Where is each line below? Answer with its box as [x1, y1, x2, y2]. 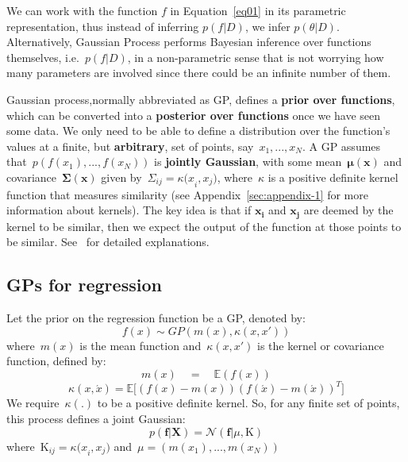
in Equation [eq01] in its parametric [170, 2, 346, 18]
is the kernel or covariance [257, 337, 384, 353]
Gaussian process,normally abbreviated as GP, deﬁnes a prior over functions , [6, 90, 395, 107]
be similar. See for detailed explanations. [6, 233, 210, 250]
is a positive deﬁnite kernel [268, 168, 398, 185]
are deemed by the [303, 202, 394, 218]
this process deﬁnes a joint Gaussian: [6, 410, 186, 427]
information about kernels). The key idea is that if [6, 202, 252, 218]
